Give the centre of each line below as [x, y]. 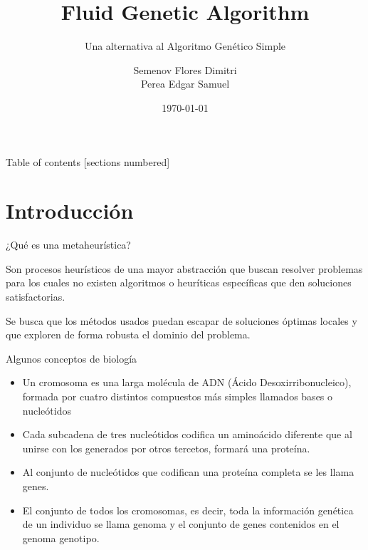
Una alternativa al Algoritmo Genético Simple [185, 46]
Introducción [70, 211]
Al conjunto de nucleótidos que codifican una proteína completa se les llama [188, 472]
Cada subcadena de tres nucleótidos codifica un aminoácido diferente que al [187, 434]
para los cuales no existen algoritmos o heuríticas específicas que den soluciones [179, 282]
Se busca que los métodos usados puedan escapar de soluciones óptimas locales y [182, 320]
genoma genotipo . [61, 538]
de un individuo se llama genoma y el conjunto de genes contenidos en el [181, 524]
